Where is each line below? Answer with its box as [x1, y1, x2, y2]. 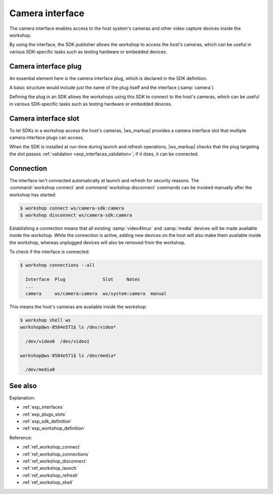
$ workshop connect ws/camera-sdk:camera [20, 205, 124, 211]
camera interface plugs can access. [9, 135, 84, 141]
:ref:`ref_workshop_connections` [22, 451, 89, 457]
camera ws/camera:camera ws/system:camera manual [25, 291, 167, 296]
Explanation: [9, 395, 35, 401]
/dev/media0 [25, 367, 55, 373]
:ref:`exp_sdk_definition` [22, 418, 72, 425]
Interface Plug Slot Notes [25, 276, 140, 282]
